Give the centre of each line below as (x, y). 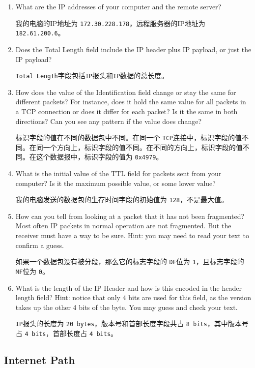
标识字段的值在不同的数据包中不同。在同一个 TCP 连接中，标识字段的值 (128, 138)
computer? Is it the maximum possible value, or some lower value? (115, 183)
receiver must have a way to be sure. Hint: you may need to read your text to (132, 235)
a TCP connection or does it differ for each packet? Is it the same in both (127, 111)
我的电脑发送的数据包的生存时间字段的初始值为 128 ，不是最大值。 (122, 199)
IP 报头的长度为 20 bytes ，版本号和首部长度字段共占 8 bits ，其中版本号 (132, 323)
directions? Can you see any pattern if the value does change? (109, 121)
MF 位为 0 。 (32, 271)
